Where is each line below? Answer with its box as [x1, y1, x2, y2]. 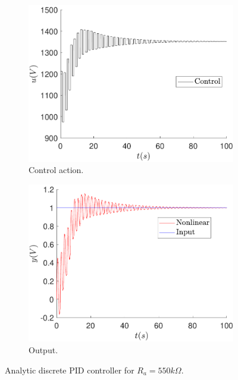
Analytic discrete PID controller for [5, 363, 134, 376]
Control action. [29, 164, 84, 176]
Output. [29, 343, 58, 356]
